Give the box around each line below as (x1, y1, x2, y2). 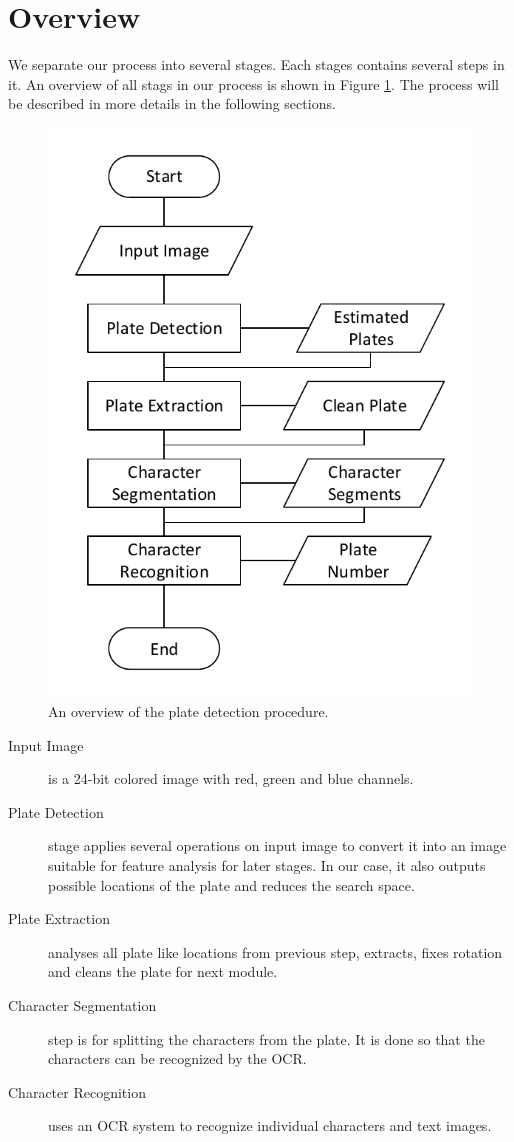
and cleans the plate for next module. (48, 961, 278, 982)
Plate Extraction (8, 908, 110, 929)
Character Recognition (8, 1081, 146, 1102)
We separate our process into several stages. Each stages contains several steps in (8, 54, 505, 75)
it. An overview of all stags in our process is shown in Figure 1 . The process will (8, 73, 499, 94)
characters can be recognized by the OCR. (48, 1048, 307, 1069)
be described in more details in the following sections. (8, 93, 336, 114)
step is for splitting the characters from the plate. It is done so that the (48, 1028, 485, 1049)
